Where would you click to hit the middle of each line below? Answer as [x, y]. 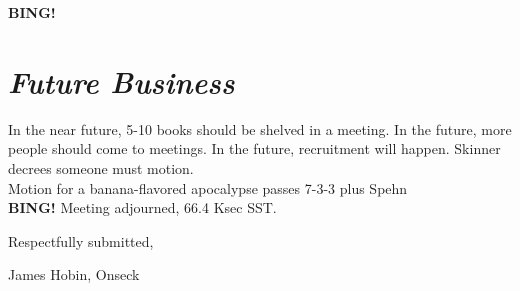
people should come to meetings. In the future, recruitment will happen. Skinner [254, 148]
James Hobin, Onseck [74, 274]
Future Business [121, 81]
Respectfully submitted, [81, 240]
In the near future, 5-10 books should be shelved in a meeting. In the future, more [260, 128]
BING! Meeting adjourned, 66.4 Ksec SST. [142, 207]
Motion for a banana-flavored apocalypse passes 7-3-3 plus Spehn [208, 187]
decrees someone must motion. [101, 167]
